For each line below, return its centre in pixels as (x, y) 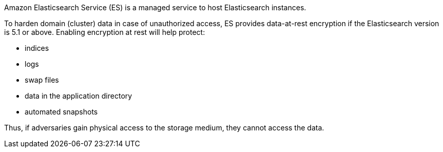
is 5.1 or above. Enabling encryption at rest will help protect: (105, 32)
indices (37, 48)
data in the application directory (79, 96)
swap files (42, 80)
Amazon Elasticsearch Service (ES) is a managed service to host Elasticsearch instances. (155, 7)
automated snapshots (61, 112)
